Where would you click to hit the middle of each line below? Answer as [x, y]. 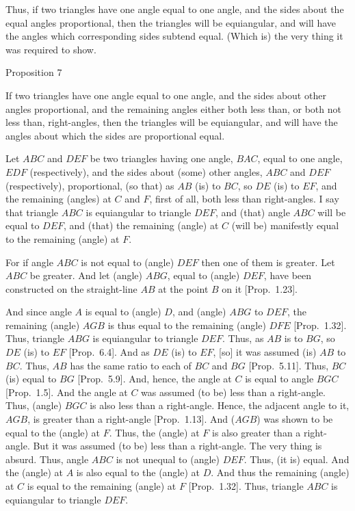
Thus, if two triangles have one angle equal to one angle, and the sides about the [175, 9]
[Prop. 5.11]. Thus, [289, 365]
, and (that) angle [252, 212]
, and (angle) [199, 312]
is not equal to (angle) [128, 262]
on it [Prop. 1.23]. [260, 288]
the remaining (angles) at [58, 199]
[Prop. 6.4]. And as [109, 352]
